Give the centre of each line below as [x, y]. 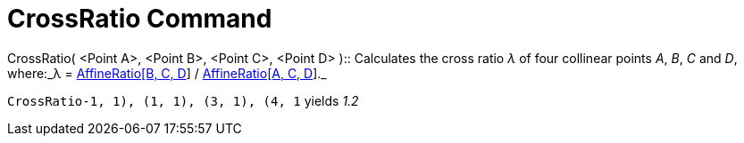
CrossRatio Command [140, 19]
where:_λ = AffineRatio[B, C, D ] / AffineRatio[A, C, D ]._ [167, 73]
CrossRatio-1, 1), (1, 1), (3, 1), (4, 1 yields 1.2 [183, 100]
